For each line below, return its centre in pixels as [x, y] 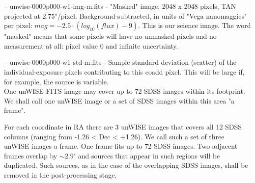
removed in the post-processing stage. [60, 174]
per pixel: [18, 25]
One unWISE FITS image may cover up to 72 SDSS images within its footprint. [125, 91]
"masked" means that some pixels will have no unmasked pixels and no [110, 36]
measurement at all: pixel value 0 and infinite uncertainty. [91, 45]
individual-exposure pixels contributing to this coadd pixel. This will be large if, [124, 71]
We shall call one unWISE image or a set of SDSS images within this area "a [119, 100]
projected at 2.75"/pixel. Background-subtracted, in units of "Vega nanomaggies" [126, 15]
